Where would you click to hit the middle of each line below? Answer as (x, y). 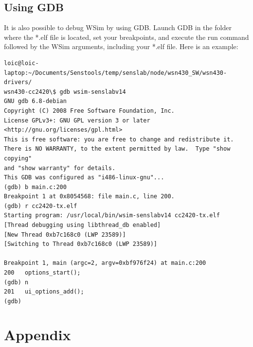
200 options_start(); (42, 273)
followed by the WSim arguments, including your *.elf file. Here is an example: (121, 46)
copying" (18, 158)
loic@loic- (21, 63)
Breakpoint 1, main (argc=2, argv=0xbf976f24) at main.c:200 (105, 263)
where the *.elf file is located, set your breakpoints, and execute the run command (126, 37)
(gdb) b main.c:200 (35, 187)
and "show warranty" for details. (60, 168)
